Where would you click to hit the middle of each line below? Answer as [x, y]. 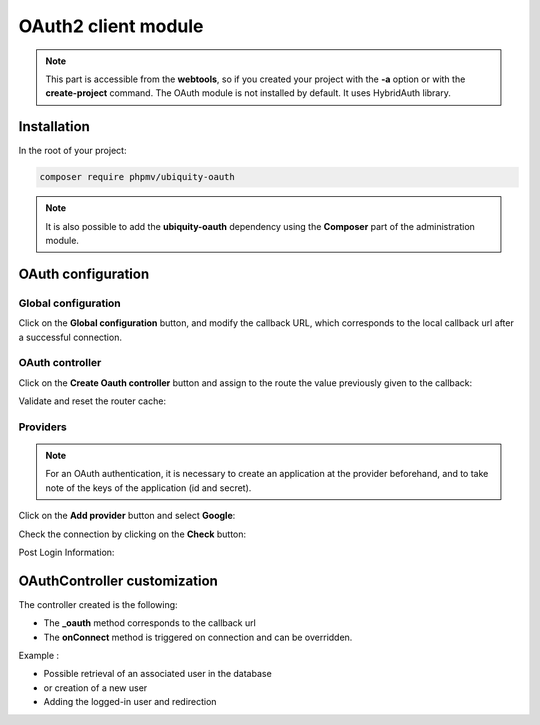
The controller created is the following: [98, 604]
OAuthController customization [118, 580]
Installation [54, 126]
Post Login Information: [66, 552]
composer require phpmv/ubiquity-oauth [137, 177]
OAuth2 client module [111, 26]
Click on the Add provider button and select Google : [127, 516]
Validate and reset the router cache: [92, 401]
